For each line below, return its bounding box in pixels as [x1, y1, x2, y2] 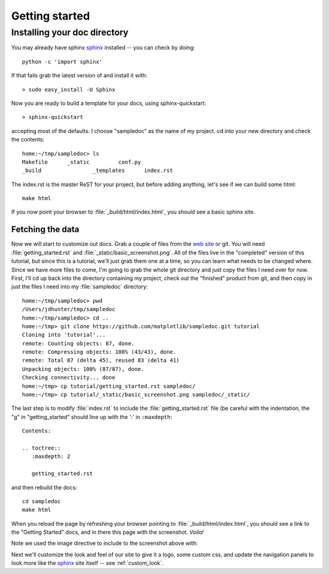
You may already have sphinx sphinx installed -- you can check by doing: [11, 44, 195, 51]
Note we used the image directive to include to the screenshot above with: [11, 540, 198, 547]
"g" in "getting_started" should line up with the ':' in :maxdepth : [11, 413, 172, 420]
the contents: [11, 136, 45, 143]
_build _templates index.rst [22, 167, 174, 174]
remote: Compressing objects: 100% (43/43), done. [22, 348, 177, 356]
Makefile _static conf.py [22, 159, 141, 165]
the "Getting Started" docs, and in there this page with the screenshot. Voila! [11, 528, 204, 536]
